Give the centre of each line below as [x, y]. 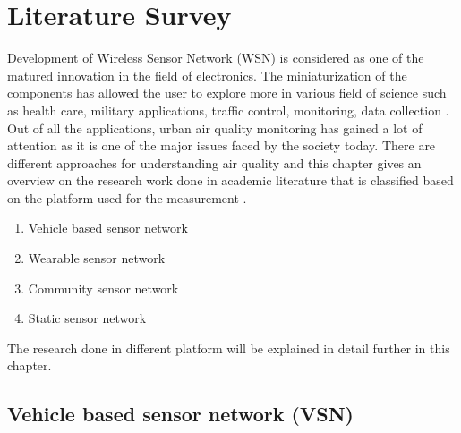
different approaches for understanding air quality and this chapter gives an [214, 162]
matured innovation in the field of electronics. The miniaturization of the [207, 75]
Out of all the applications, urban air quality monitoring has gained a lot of [215, 127]
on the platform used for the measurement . [127, 197]
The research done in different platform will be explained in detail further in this [229, 348]
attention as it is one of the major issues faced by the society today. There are [222, 145]
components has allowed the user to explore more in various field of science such [227, 93]
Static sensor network [87, 318]
